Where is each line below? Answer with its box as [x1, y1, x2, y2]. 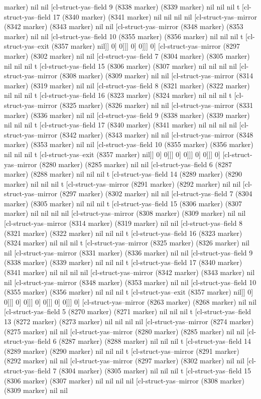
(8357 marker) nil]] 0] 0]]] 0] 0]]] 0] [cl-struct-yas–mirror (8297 [51, 41, 240, 51]
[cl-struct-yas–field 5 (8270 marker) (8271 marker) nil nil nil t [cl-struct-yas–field [4, 306, 251, 317]
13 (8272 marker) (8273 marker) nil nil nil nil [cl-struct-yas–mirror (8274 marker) [4, 316, 254, 326]
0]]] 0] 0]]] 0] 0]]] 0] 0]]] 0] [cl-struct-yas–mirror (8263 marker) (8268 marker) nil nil [4, 296, 256, 307]
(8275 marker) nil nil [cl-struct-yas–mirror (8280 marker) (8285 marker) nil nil [4, 326, 244, 336]
